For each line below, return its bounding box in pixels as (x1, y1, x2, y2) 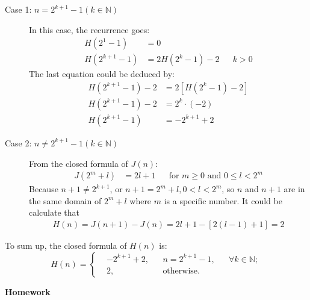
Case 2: (5, 136, 32, 149)
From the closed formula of (29, 157, 128, 169)
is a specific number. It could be (164, 194, 282, 207)
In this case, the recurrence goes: (29, 23, 150, 36)
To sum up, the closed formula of (5, 239, 127, 251)
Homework (5, 285, 51, 298)
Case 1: (5, 3, 32, 15)
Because (29, 183, 58, 195)
